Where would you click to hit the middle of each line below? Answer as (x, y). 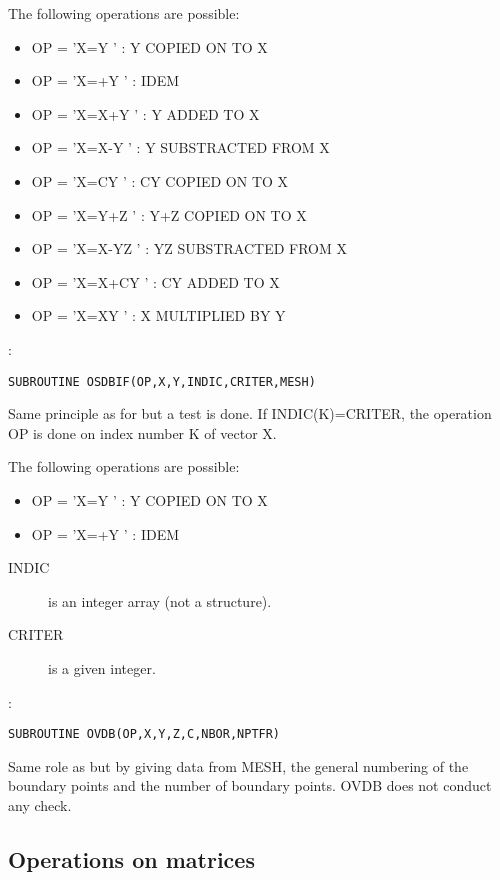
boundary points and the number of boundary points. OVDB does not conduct (250, 785)
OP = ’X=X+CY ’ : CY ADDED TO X (155, 281)
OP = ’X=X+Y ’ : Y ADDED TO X (145, 113)
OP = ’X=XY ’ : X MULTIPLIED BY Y (158, 315)
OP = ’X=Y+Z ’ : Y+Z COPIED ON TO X (169, 214)
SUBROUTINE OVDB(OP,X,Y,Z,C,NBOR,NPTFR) (144, 734)
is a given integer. (102, 667)
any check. (40, 804)
